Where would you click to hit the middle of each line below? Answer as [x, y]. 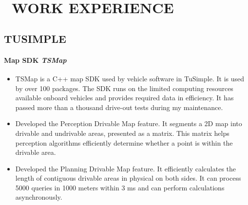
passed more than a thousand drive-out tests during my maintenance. [119, 107]
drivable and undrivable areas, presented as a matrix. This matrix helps [122, 133]
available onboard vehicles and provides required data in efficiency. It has [124, 98]
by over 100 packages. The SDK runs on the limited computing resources [124, 88]
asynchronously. [39, 197]
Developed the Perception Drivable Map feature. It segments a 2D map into [129, 123]
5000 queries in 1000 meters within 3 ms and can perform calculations [120, 187]
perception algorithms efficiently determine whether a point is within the [124, 142]
